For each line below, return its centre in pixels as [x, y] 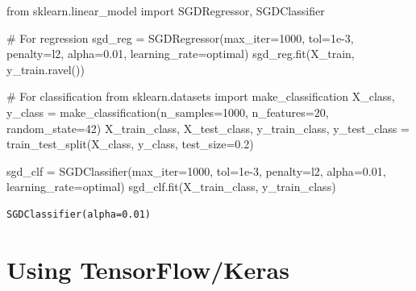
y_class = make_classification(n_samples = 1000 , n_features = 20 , [168, 112]
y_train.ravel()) [46, 69]
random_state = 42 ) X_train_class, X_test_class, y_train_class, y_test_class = [208, 128]
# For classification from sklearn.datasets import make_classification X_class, [201, 96]
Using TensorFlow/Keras [148, 269]
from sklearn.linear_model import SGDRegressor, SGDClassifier [166, 10]
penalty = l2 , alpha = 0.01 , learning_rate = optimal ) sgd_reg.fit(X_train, [181, 54]
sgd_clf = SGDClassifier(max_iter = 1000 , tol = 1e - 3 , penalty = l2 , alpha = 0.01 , [196, 170]
